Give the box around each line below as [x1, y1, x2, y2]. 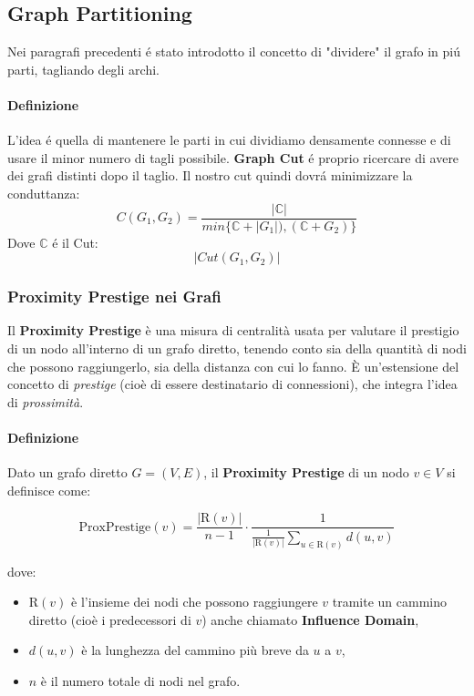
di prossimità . [7, 392, 84, 411]
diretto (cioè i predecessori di [28, 609, 191, 629]
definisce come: [7, 480, 91, 499]
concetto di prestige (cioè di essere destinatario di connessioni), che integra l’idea [7, 374, 458, 394]
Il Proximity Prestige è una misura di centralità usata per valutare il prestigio [7, 321, 459, 340]
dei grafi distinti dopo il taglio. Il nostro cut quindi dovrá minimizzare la [7, 166, 413, 185]
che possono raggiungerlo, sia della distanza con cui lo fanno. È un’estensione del [7, 356, 459, 375]
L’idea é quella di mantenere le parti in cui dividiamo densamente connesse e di [7, 130, 451, 149]
